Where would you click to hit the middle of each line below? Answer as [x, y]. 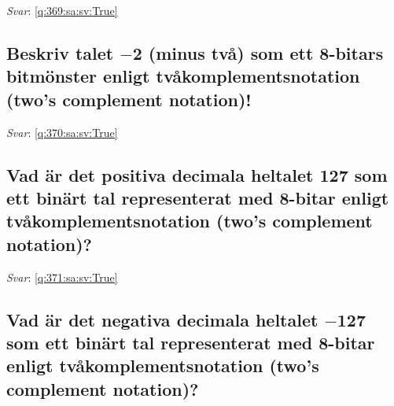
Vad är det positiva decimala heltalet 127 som [197, 174]
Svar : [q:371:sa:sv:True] [62, 277]
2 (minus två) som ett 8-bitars [258, 52]
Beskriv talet [60, 52]
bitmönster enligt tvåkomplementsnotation [183, 76]
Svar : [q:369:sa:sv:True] [62, 10]
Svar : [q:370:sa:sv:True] [62, 132]
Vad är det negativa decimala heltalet [162, 319]
